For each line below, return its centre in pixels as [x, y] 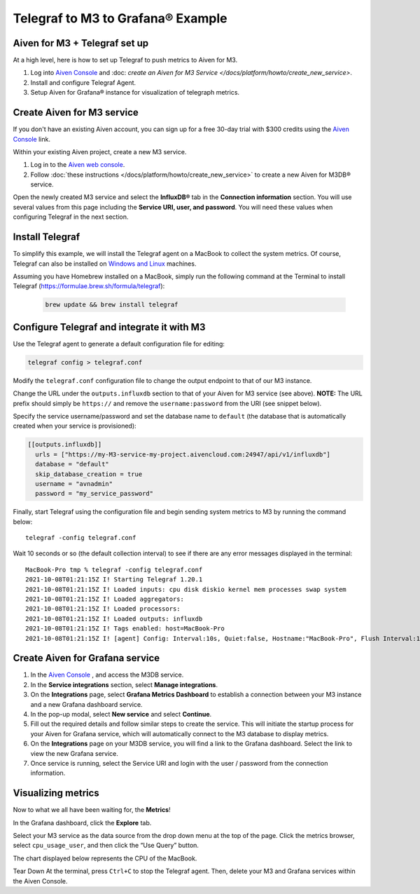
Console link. [31, 139]
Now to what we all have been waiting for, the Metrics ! [92, 810]
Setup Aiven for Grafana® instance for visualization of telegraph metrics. [135, 93]
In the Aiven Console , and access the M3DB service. [107, 675]
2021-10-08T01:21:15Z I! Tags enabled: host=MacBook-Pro [125, 629]
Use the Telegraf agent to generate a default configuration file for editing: [119, 344]
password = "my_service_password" [94, 494]
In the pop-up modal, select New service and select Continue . [121, 714]
